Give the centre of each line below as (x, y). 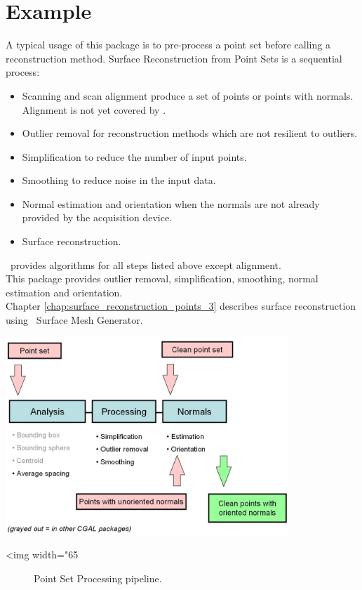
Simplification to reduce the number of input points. (134, 156)
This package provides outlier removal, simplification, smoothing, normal (162, 278)
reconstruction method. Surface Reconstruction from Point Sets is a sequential (174, 58)
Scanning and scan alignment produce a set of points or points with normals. (188, 95)
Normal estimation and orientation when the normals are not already (171, 203)
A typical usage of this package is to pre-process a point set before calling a (168, 45)
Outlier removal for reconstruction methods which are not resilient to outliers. (190, 133)
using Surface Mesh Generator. (74, 320)
